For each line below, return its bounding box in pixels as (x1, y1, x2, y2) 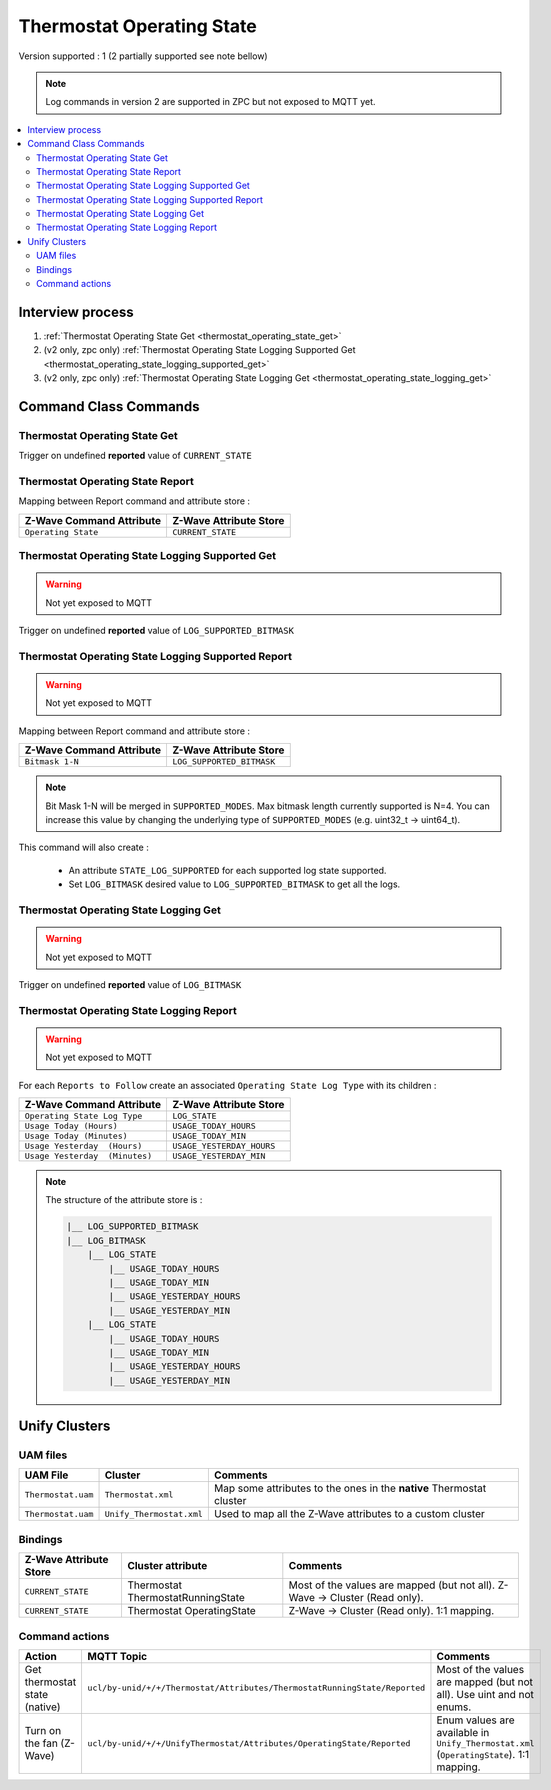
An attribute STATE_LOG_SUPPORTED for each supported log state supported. (68, 864, 387, 876)
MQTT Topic (87, 1649, 148, 1663)
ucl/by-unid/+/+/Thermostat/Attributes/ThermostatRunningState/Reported (87, 1683, 426, 1694)
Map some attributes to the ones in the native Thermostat (213, 1481, 487, 1495)
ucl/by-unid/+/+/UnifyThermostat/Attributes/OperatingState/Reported (87, 1738, 411, 1749)
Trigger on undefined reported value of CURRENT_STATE (18, 450, 252, 462)
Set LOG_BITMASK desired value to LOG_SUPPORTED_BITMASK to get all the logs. (68, 878, 401, 890)
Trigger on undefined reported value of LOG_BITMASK (18, 978, 242, 990)
